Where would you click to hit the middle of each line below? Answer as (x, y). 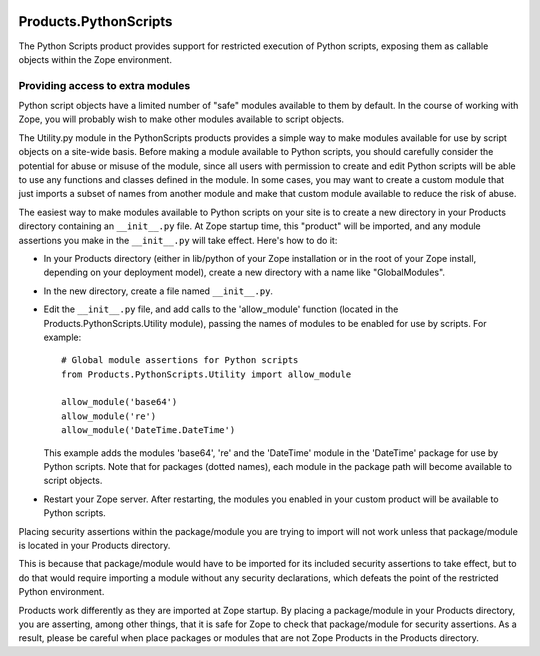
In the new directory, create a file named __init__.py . (158, 291)
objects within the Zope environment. (95, 59)
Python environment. (61, 592)
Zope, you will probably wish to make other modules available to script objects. (181, 119)
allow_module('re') (109, 416)
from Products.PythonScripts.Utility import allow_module (206, 374)
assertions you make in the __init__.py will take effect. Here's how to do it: (178, 240)
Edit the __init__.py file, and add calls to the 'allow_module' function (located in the (221, 309)
